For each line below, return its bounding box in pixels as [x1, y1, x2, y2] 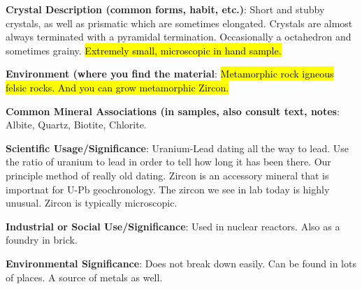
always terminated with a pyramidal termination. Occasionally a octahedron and [6, 29, 352, 44]
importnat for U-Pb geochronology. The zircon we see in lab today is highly [6, 181, 330, 196]
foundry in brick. [6, 232, 78, 247]
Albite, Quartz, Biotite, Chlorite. [6, 117, 147, 132]
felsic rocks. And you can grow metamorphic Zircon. [6, 80, 229, 94]
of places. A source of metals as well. [6, 269, 163, 284]
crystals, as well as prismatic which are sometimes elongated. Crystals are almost [6, 15, 353, 30]
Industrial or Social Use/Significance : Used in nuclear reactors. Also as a [6, 218, 340, 233]
